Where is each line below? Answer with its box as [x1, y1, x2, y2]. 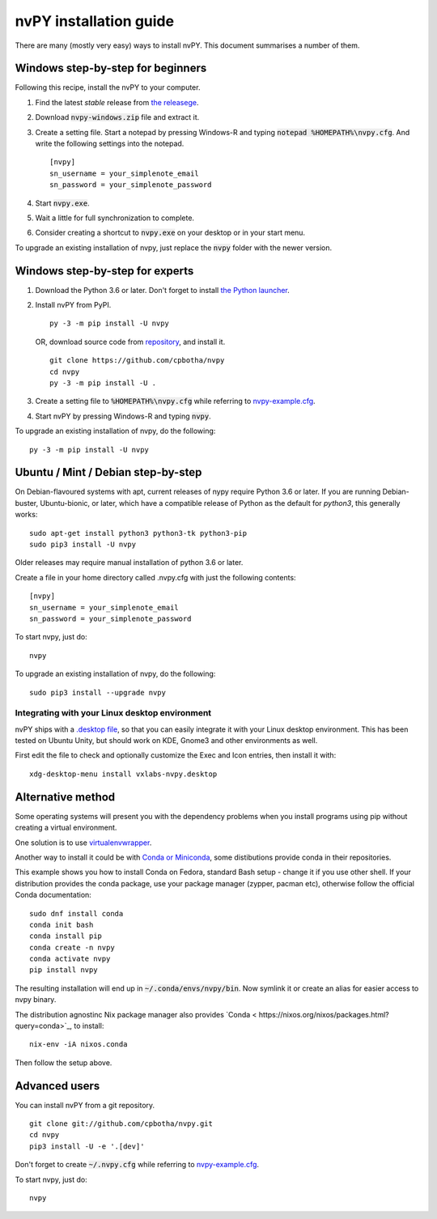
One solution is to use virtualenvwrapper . [15, 838, 152, 847]
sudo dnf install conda [29, 909, 124, 918]
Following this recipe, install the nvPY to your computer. [15, 83, 201, 92]
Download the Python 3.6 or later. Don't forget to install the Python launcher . [35, 285, 291, 295]
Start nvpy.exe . [35, 198, 90, 208]
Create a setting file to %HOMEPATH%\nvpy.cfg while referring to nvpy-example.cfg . [35, 397, 316, 406]
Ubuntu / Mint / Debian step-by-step [15, 465, 202, 479]
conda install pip [29, 932, 103, 941]
